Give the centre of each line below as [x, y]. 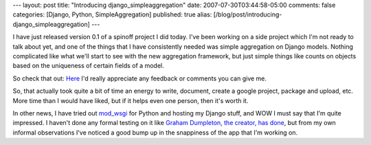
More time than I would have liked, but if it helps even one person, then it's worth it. [131, 100]
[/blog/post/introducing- [248, 14]
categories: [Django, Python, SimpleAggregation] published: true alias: [112, 14]
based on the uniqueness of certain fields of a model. [88, 66]
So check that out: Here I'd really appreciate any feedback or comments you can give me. [140, 78]
